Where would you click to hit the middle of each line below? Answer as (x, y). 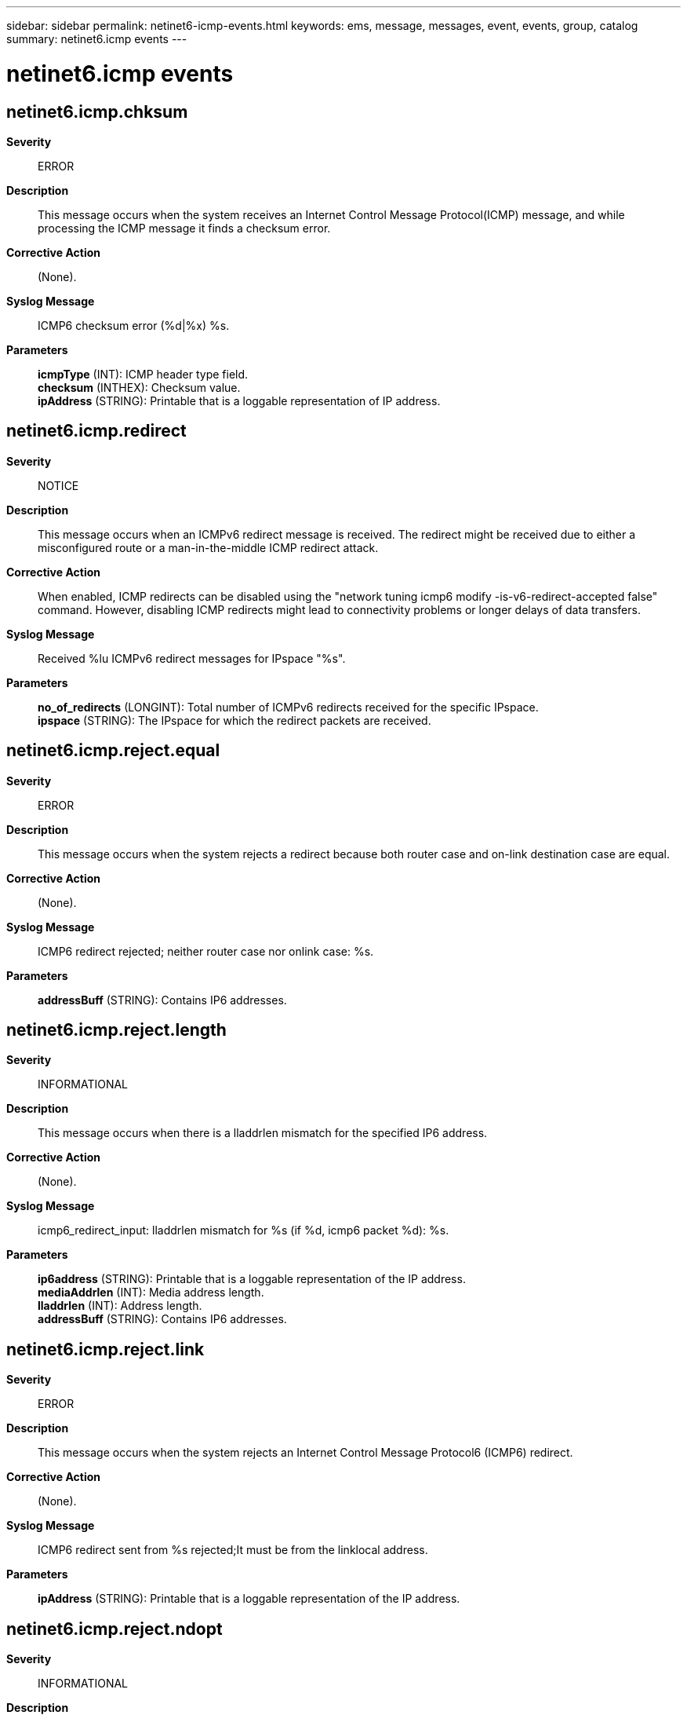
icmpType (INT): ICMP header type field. (143, 374)
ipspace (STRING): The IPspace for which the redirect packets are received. (234, 720)
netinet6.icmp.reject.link (105, 1349)
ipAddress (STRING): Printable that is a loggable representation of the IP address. (249, 1599)
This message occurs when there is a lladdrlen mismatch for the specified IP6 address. (263, 1133)
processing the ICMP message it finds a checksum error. (184, 228)
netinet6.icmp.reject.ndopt (114, 1629)
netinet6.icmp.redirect (96, 431)
